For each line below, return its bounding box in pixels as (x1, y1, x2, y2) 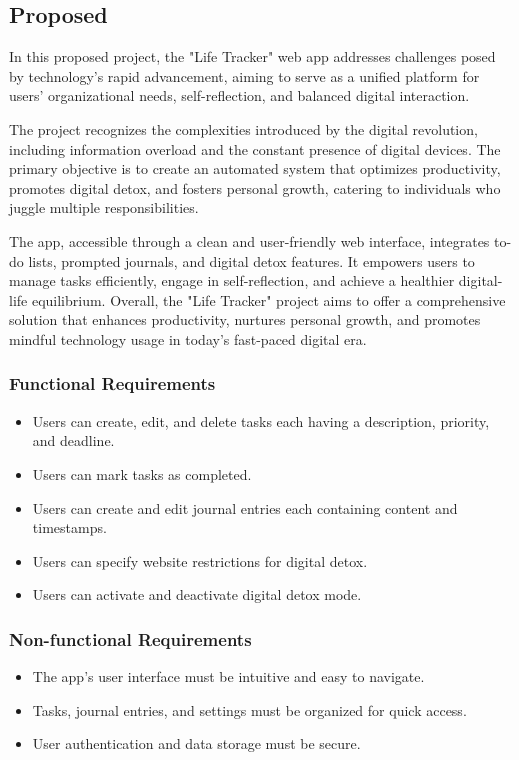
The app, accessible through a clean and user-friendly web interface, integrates (9, 230, 490, 251)
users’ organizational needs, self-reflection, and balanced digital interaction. (9, 85, 470, 106)
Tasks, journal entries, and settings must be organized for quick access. (32, 699, 467, 720)
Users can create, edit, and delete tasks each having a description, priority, (32, 410, 490, 431)
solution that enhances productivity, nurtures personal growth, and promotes (9, 309, 481, 330)
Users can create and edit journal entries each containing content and (32, 497, 458, 518)
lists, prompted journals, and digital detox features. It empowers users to (28, 250, 475, 271)
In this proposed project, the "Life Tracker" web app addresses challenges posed (9, 46, 496, 67)
